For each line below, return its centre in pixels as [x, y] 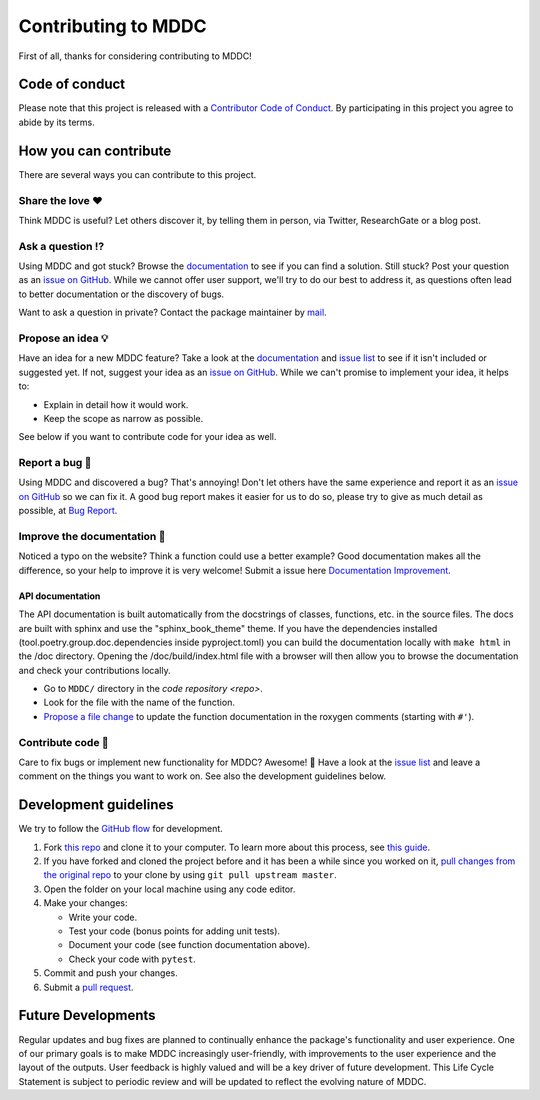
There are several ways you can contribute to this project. [137, 174]
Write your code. [103, 917]
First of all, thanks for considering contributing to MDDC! [135, 56]
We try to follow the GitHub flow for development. [121, 829]
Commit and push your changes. [111, 973]
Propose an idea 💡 [63, 338]
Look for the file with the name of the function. [139, 702]
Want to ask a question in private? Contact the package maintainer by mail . [172, 312]
